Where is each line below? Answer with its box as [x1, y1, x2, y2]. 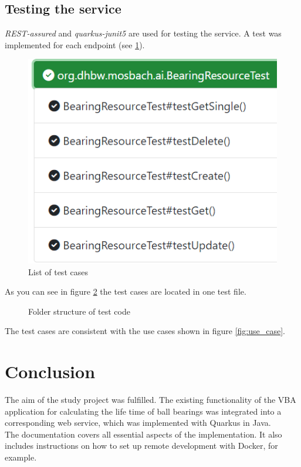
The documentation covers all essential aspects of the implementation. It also [5, 428, 282, 440]
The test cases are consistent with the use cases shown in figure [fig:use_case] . [5, 325, 286, 337]
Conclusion [5, 359, 96, 383]
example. [5, 451, 37, 463]
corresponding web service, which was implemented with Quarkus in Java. [5, 416, 271, 429]
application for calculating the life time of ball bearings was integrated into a [5, 405, 282, 417]
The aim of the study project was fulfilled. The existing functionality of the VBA [5, 393, 296, 405]
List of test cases [28, 265, 88, 278]
